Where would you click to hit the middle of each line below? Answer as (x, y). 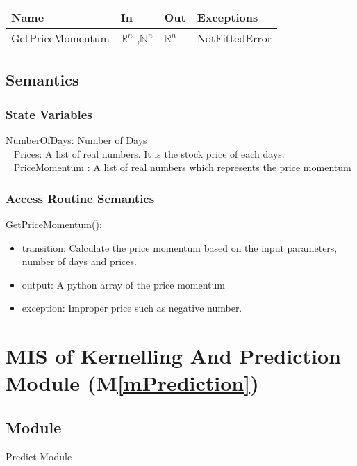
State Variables (49, 114)
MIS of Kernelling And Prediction (173, 356)
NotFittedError (234, 38)
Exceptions (227, 17)
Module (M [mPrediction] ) (132, 383)
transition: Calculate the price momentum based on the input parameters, (180, 247)
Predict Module (39, 456)
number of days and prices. (79, 261)
